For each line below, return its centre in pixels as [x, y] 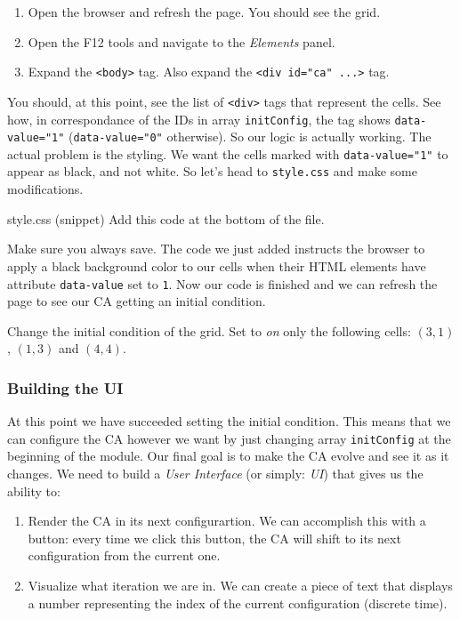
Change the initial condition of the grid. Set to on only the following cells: [209, 330]
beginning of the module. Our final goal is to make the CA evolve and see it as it [228, 456]
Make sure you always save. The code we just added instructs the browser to [216, 249]
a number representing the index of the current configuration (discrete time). [238, 603]
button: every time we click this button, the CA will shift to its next [214, 538]
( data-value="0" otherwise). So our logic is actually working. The [250, 137]
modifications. [45, 189]
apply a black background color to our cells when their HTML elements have [217, 265]
